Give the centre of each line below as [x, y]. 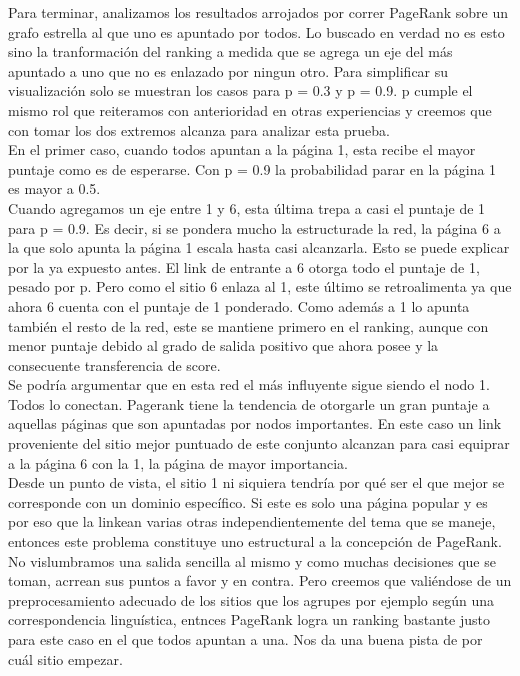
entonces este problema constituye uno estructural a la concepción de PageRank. [255, 541]
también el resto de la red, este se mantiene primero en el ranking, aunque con [248, 325]
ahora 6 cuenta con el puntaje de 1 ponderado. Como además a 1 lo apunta [239, 305]
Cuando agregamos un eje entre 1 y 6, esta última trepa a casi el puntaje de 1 [247, 207]
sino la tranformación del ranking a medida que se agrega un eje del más [230, 51]
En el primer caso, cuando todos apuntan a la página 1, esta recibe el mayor [242, 149]
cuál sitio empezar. [65, 658]
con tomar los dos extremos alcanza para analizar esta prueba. [199, 129]
